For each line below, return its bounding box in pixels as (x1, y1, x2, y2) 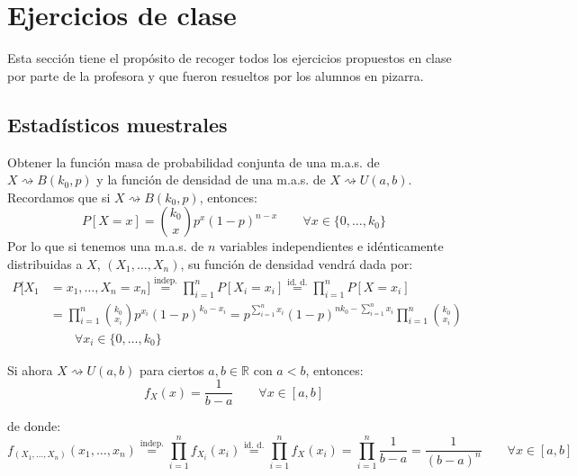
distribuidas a (7, 254, 83, 273)
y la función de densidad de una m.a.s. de (96, 170, 326, 189)
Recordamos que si (7, 187, 111, 206)
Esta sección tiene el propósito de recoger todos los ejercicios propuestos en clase (7, 49, 452, 67)
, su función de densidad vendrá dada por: (180, 254, 413, 273)
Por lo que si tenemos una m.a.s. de (7, 237, 204, 256)
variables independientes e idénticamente (219, 237, 444, 256)
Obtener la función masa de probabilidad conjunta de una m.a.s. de (7, 152, 380, 171)
